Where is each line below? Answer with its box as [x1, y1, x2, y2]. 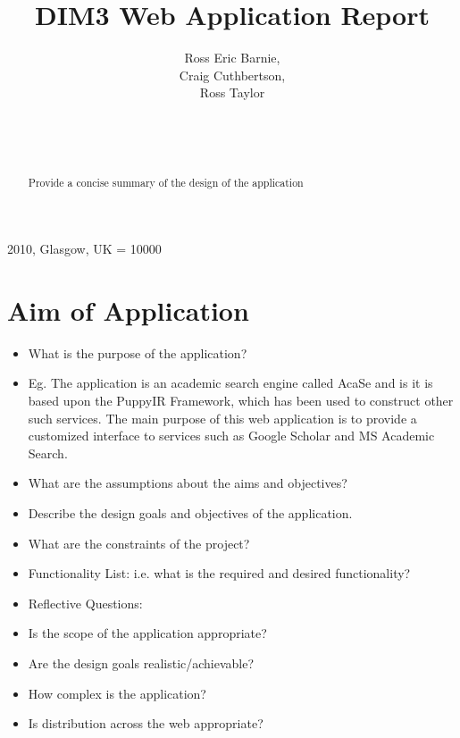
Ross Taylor [199, 83, 265, 102]
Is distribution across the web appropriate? [28, 714, 263, 733]
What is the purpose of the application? [28, 343, 247, 362]
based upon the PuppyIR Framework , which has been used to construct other [28, 391, 454, 410]
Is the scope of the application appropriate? [28, 624, 267, 642]
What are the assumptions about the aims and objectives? [28, 474, 347, 492]
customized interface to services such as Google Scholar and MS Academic [28, 426, 435, 445]
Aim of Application [7, 291, 249, 328]
